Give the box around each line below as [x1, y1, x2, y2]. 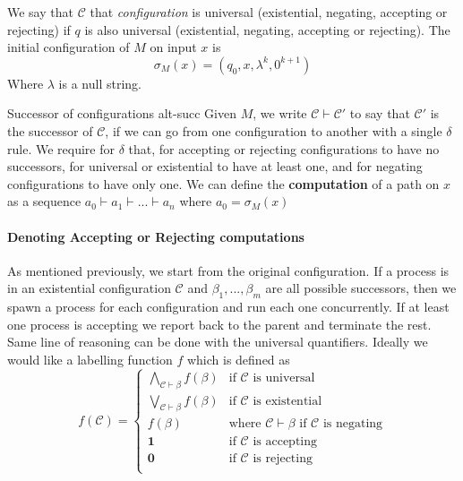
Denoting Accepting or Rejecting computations [7, 227, 304, 245]
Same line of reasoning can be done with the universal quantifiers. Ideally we [7, 332, 428, 351]
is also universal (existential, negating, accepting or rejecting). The [84, 20, 450, 39]
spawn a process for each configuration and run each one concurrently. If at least [7, 297, 450, 316]
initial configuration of [7, 38, 130, 56]
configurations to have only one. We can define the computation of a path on [7, 174, 440, 193]
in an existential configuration [7, 279, 171, 297]
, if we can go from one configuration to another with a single [105, 121, 442, 140]
